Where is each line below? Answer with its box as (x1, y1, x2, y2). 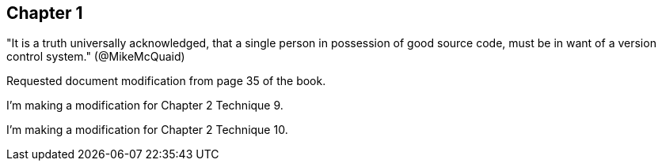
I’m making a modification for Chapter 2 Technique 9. (6, 98, 283, 113)
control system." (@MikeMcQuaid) (6, 50, 185, 64)
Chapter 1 (6, 3, 83, 23)
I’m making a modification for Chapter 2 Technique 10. (6, 123, 288, 137)
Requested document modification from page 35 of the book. (6, 74, 326, 88)
